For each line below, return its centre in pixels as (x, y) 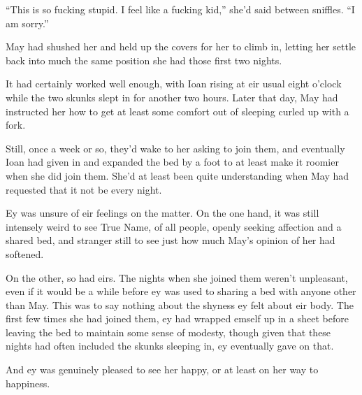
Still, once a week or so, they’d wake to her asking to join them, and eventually (175, 148)
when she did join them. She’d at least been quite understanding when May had (178, 175)
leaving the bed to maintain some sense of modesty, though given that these (168, 332)
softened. (25, 253)
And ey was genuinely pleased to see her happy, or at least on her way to (162, 369)
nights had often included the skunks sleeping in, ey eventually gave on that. (170, 346)
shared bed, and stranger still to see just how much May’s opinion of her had (171, 240)
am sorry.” (27, 23)
